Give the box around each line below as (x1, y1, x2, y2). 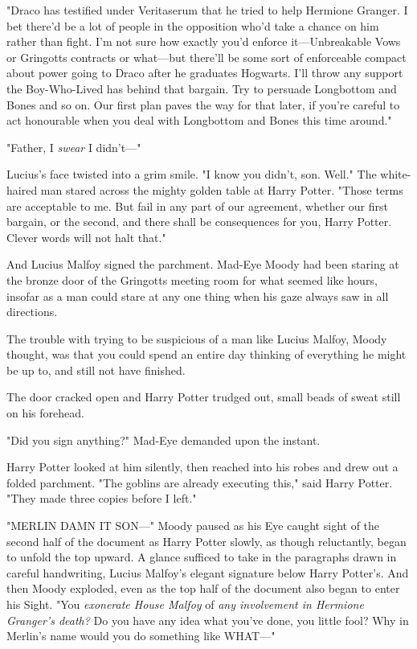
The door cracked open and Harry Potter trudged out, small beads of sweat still (6, 388, 401, 405)
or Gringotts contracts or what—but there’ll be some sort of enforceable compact (6, 48, 407, 65)
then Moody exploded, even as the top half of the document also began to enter (6, 580, 400, 597)
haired (6, 181, 38, 198)
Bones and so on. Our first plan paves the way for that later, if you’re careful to (6, 96, 400, 113)
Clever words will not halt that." (6, 228, 166, 245)
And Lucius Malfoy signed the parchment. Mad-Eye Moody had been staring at (6, 256, 399, 273)
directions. (6, 303, 58, 320)
